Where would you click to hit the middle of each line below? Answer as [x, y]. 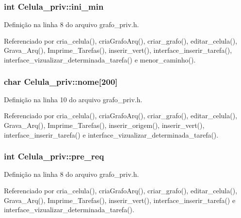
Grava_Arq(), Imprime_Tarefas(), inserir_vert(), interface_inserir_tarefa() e [120, 200]
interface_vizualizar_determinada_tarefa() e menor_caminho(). [100, 60]
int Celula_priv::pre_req [54, 156]
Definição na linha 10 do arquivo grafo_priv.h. [73, 99]
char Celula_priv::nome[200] [61, 81]
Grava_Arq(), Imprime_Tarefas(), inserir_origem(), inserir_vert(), [104, 125]
